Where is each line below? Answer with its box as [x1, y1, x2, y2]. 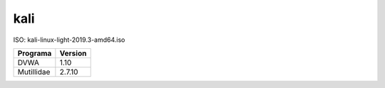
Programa [17, 48, 52, 58]
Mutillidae [17, 67, 51, 77]
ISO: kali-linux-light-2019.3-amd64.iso [13, 35, 125, 44]
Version [59, 48, 87, 58]
